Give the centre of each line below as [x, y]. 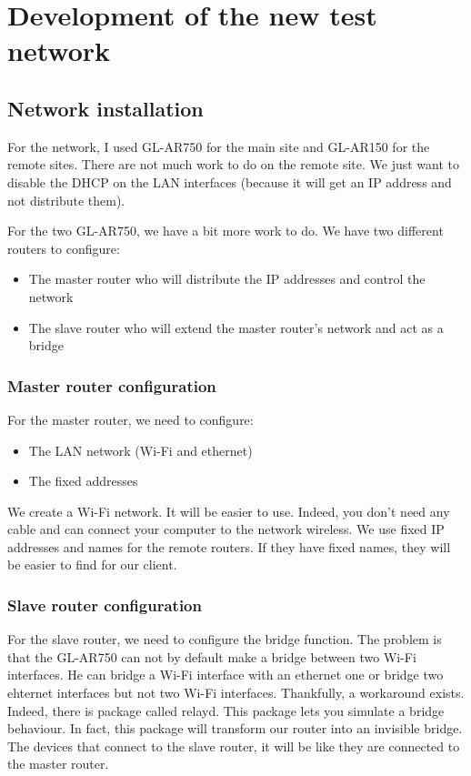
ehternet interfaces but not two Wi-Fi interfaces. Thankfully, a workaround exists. [236, 693]
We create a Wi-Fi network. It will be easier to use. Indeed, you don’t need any [229, 511]
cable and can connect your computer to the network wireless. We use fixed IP [226, 529]
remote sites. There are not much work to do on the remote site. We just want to [234, 164]
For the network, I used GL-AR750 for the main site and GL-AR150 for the [219, 146]
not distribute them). [66, 200]
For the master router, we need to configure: [130, 419]
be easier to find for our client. [92, 564]
